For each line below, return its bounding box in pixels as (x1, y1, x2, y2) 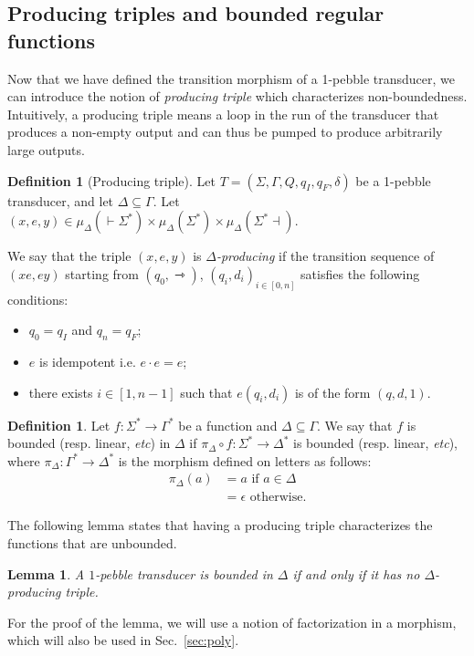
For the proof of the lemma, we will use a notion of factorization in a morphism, (7, 612, 457, 631)
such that (180, 382, 233, 401)
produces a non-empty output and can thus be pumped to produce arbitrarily (7, 122, 443, 141)
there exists (28, 382, 93, 401)
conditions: (7, 289, 68, 308)
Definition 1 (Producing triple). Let (7, 171, 216, 190)
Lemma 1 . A (7, 564, 85, 583)
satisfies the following (300, 264, 420, 283)
